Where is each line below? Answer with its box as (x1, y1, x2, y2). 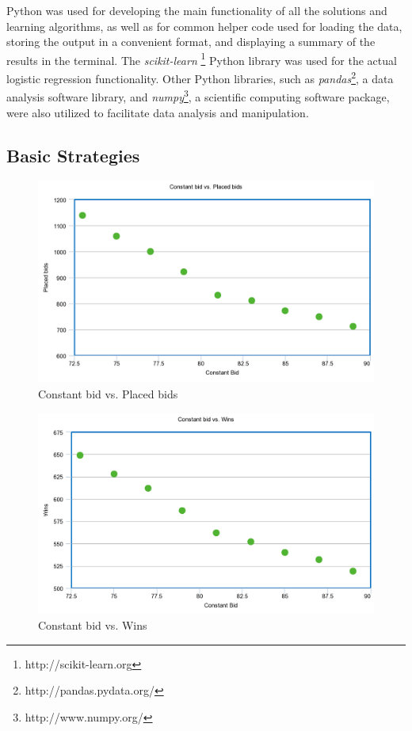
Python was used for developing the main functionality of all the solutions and (6, 2, 387, 18)
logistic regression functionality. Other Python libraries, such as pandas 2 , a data (6, 68, 394, 86)
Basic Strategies (6, 143, 140, 167)
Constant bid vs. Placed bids (38, 385, 178, 402)
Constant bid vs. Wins (38, 616, 147, 633)
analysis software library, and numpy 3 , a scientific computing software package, (6, 86, 390, 105)
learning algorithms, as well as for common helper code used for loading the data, (6, 17, 402, 34)
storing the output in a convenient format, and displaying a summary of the (6, 33, 376, 50)
